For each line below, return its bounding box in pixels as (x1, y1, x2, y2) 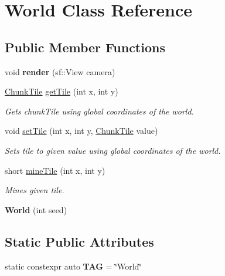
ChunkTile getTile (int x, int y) (5, 85, 118, 97)
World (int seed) (5, 203, 67, 216)
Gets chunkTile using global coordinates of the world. (5, 105, 194, 117)
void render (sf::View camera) (5, 65, 115, 78)
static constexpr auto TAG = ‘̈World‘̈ (5, 260, 142, 272)
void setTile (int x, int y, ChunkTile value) (5, 124, 158, 137)
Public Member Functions (5, 38, 165, 56)
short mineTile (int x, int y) (5, 164, 105, 176)
